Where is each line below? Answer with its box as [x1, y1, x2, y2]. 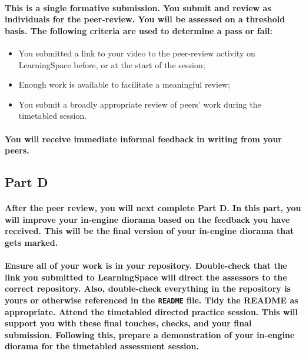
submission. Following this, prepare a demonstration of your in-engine [5, 328, 295, 340]
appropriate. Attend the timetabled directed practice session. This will [5, 305, 298, 318]
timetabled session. [18, 109, 87, 122]
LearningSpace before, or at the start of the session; [18, 58, 205, 71]
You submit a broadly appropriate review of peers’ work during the [18, 98, 261, 110]
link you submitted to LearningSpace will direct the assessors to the [5, 270, 287, 283]
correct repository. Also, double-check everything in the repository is [5, 282, 291, 295]
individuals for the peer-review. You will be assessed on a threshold [5, 13, 285, 25]
